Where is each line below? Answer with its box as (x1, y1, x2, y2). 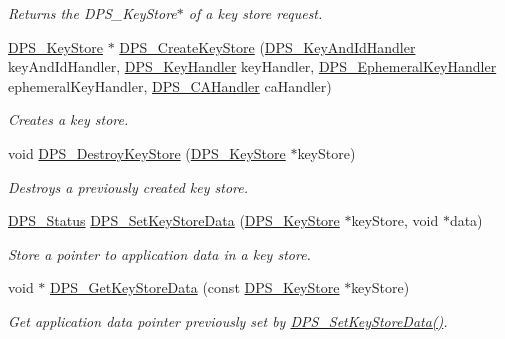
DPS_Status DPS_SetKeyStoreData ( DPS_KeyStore (8, 210, 340, 231)
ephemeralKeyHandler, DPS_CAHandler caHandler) (8, 75, 332, 96)
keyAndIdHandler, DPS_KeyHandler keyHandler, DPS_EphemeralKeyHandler (8, 56, 497, 77)
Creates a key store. (8, 109, 129, 130)
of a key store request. (188, 3, 323, 23)
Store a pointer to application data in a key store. (8, 243, 311, 264)
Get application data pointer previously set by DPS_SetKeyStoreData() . (8, 310, 448, 331)
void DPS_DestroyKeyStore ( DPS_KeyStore (8, 142, 286, 163)
